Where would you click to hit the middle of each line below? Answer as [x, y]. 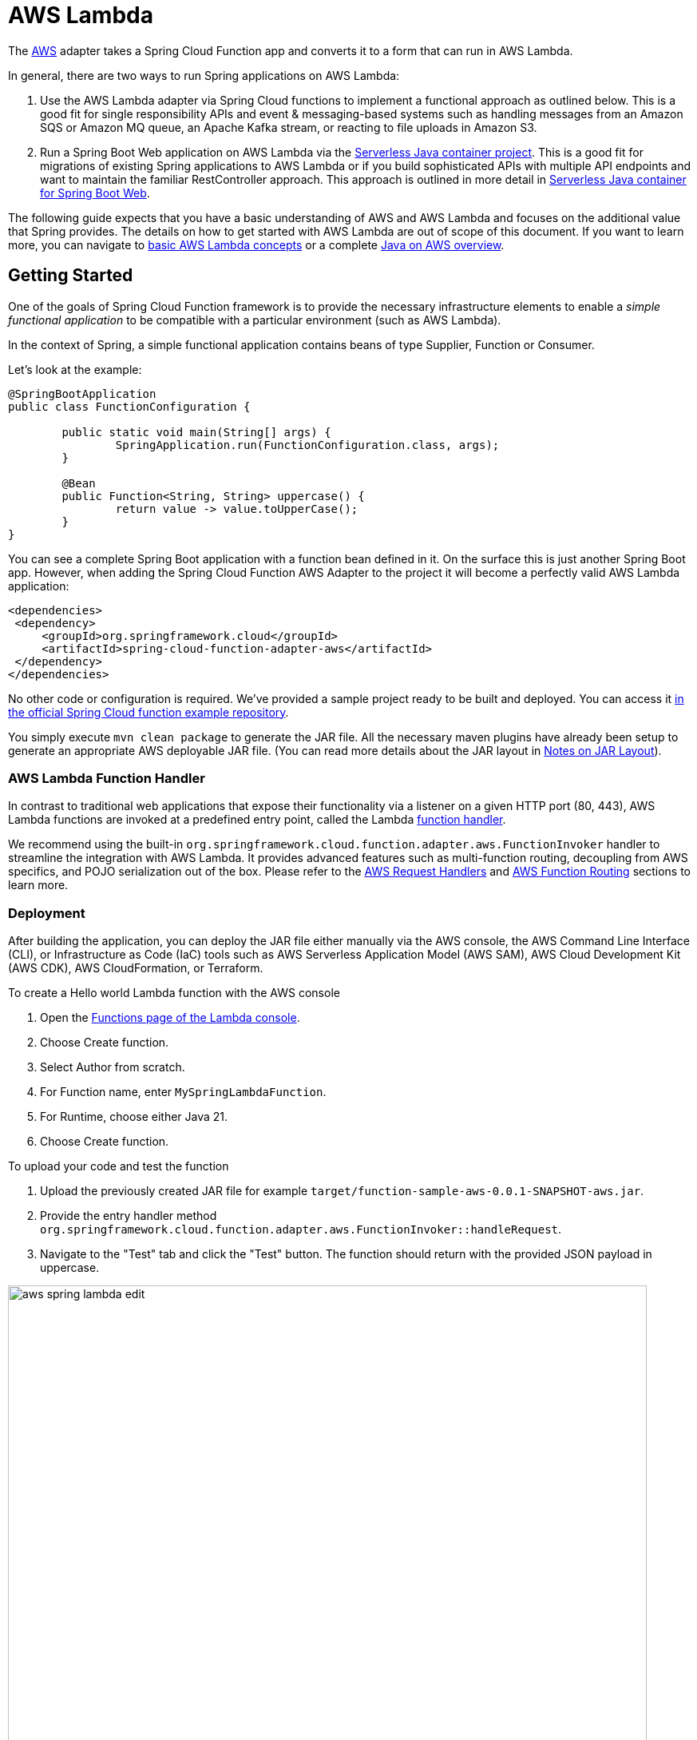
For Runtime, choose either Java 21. [134, 1117]
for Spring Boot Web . [95, 193]
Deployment [47, 913]
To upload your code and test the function [119, 1166]
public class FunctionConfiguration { [129, 406]
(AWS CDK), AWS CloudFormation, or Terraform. [136, 968]
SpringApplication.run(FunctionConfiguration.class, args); [307, 445]
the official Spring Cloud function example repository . [149, 712]
